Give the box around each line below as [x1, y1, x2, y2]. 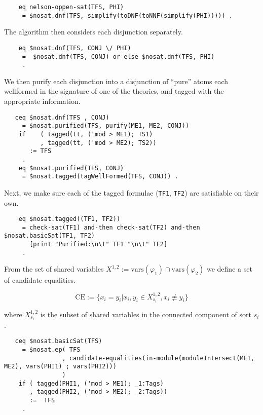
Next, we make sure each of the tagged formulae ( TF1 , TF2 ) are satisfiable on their [4, 187, 259, 198]
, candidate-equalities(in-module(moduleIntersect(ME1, [62, 354, 254, 362]
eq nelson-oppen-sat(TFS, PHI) [18, 4, 124, 11]
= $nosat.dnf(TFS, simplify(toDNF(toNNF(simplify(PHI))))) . [22, 12, 233, 19]
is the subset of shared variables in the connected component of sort [40, 309, 251, 319]
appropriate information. [4, 96, 81, 106]
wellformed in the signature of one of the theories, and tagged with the [4, 86, 224, 96]
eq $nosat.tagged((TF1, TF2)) [18, 215, 121, 223]
